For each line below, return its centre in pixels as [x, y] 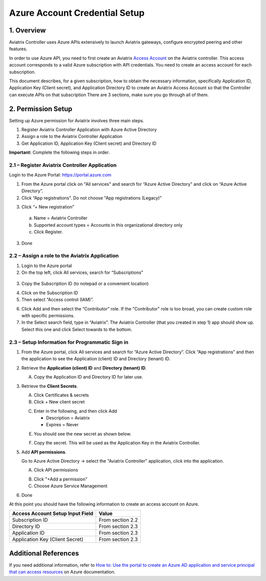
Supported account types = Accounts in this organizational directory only [108, 225]
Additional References [44, 553]
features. [18, 49]
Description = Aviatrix [68, 418]
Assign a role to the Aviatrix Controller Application [72, 137]
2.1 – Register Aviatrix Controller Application [63, 165]
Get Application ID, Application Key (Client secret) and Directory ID [89, 143]
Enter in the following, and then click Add [75, 411]
